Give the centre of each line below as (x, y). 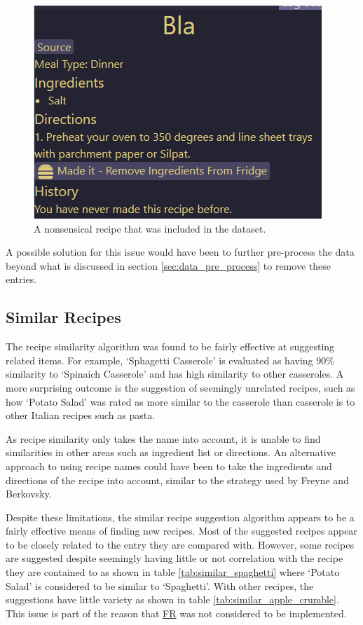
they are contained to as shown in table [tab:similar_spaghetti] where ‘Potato (173, 572)
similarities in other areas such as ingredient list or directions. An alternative (171, 452)
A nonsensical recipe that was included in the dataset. (150, 228)
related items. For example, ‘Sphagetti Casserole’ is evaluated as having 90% (170, 360)
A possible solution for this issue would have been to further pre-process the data (180, 252)
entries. (21, 279)
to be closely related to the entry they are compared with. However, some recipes (180, 544)
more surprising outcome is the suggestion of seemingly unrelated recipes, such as (180, 387)
